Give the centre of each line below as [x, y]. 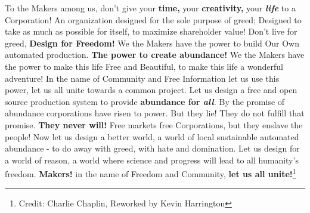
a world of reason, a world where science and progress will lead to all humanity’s [152, 160]
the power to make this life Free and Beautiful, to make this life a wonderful [144, 66]
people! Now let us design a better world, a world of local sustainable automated [152, 136]
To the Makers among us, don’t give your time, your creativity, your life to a [150, 8]
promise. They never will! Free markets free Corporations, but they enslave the [154, 124]
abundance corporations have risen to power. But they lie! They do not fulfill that [155, 113]
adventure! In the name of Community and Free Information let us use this [142, 78]
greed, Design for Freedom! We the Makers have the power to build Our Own [152, 43]
